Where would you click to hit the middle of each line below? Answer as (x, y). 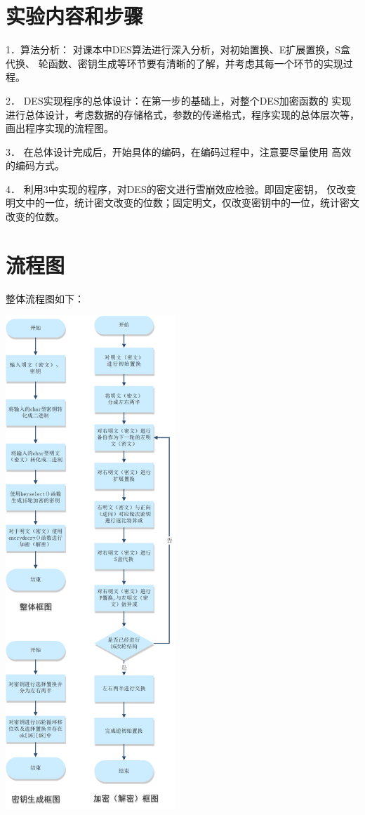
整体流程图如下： (45, 298)
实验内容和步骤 (75, 16)
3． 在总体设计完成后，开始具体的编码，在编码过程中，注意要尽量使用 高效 (179, 151)
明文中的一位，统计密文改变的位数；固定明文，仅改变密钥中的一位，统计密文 (182, 203)
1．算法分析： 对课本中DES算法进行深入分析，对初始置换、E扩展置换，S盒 (178, 49)
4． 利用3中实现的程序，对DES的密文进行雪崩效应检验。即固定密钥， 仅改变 (181, 188)
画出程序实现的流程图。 (60, 128)
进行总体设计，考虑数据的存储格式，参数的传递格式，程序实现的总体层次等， (182, 114)
